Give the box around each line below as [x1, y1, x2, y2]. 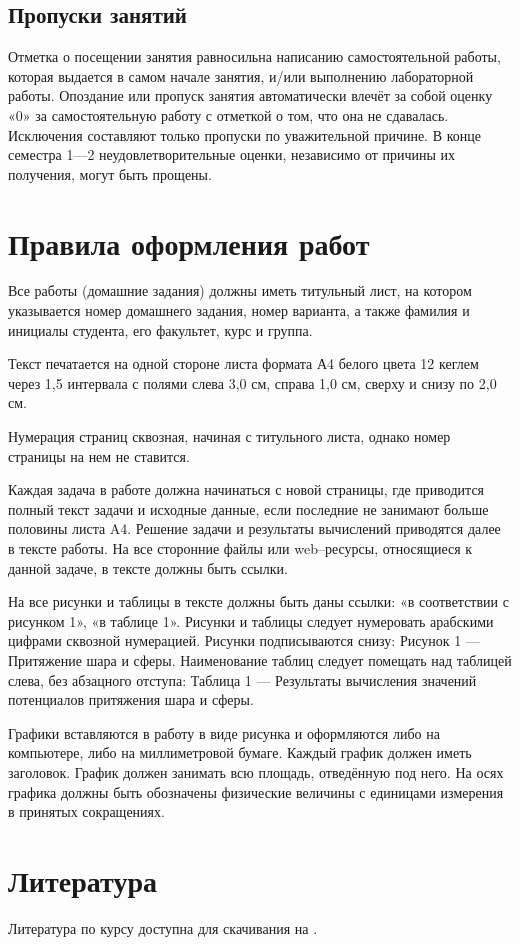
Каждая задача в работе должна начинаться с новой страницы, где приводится [8, 479, 485, 500]
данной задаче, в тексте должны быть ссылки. [8, 557, 288, 578]
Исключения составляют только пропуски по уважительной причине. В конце [8, 124, 481, 145]
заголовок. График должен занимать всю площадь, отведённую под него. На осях [8, 761, 504, 782]
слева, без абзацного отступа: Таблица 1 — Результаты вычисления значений [8, 669, 477, 690]
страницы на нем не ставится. [8, 445, 190, 466]
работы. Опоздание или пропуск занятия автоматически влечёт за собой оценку [8, 85, 493, 106]
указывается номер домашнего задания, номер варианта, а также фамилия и [8, 300, 470, 321]
